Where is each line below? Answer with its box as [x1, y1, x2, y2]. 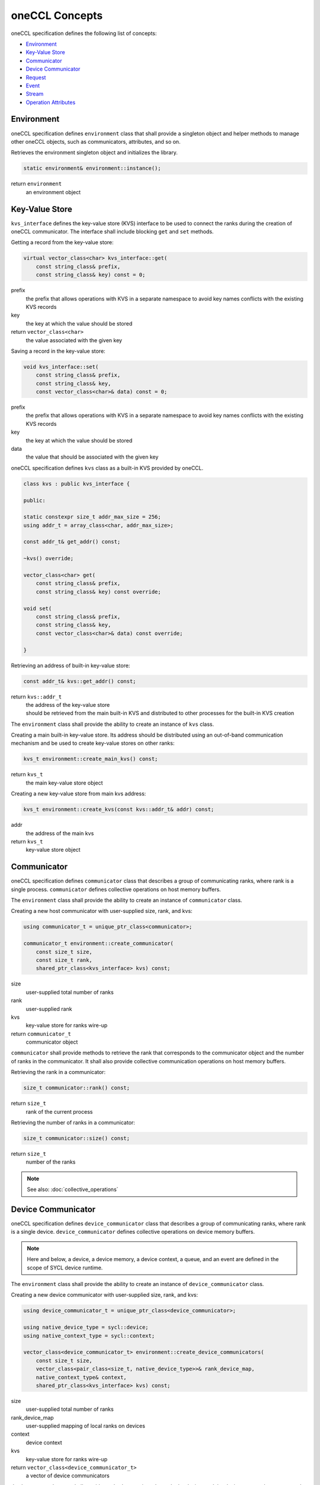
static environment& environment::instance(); [23, 165, 161, 172]
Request [25, 74, 46, 81]
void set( [23, 605, 52, 612]
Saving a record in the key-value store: [11, 347, 106, 355]
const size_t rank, [36, 956, 93, 963]
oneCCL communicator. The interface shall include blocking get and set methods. [11, 228, 214, 235]
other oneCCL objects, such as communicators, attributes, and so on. [11, 138, 181, 145]
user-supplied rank [25, 1005, 72, 1012]
